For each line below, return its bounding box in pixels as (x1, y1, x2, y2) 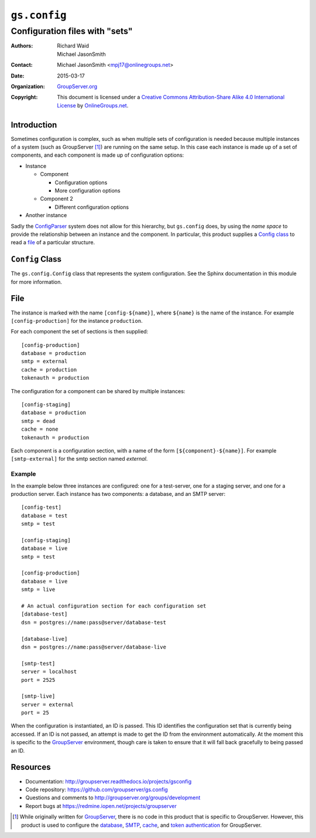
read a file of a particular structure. (11, 239, 95, 246)
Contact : (11, 62, 33, 69)
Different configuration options (54, 203, 129, 211)
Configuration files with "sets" (11, 26, 133, 36)
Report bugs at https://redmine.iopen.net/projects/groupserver (25, 802, 177, 809)
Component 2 (40, 195, 73, 202)
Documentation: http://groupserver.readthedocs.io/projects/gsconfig (25, 778, 192, 785)
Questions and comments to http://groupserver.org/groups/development (25, 794, 201, 801)
